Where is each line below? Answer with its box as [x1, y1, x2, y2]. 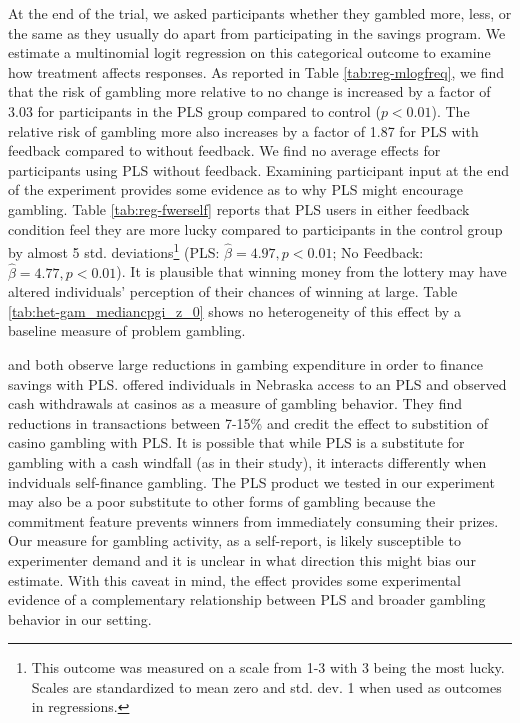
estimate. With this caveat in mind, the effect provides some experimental [8, 569, 461, 590]
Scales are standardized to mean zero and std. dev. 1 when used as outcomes [31, 676, 502, 697]
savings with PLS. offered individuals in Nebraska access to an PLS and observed [8, 373, 507, 394]
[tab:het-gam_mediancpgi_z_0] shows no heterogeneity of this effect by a [8, 300, 461, 321]
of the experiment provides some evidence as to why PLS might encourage [8, 179, 463, 200]
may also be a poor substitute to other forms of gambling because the [8, 491, 436, 512]
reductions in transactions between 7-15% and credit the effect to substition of [8, 412, 488, 433]
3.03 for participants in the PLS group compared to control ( [8, 100, 381, 121]
